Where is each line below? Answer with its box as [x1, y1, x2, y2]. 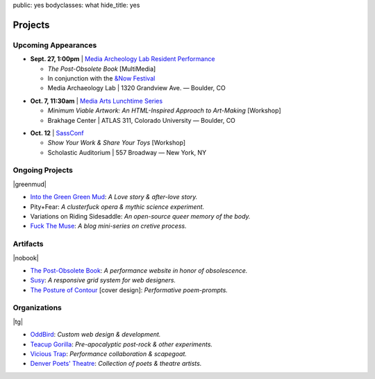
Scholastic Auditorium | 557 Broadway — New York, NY [47, 148, 207, 156]
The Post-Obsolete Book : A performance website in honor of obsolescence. [30, 266, 248, 274]
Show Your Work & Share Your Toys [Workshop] [47, 139, 186, 147]
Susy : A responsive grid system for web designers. [30, 276, 176, 285]
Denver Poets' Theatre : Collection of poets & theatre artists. [30, 360, 202, 368]
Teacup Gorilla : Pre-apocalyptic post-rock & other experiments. [30, 340, 213, 348]
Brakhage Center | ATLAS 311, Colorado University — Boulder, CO [47, 116, 236, 124]
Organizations [12, 303, 62, 312]
